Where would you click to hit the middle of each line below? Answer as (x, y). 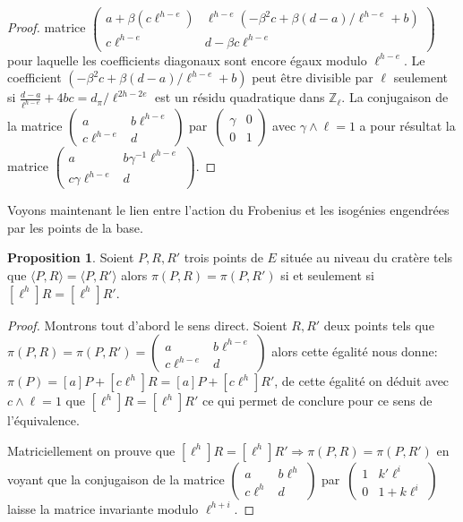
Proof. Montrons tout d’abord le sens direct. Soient (147, 325)
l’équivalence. (43, 420)
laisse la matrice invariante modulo (103, 508)
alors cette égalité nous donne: (355, 351)
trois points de (223, 257)
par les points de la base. (75, 227)
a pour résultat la (407, 126)
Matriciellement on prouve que (91, 450)
